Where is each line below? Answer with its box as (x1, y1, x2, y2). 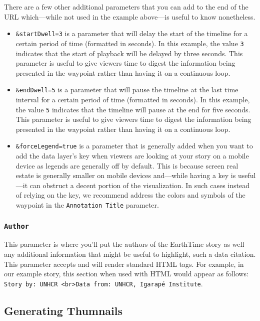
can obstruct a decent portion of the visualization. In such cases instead (29, 180, 249, 190)
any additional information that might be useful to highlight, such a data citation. (4, 249, 256, 259)
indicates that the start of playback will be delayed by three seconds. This (15, 48, 243, 58)
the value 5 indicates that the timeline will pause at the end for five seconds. (15, 104, 250, 114)
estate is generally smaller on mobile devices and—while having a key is (15, 170, 236, 181)
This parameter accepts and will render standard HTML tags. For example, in (4, 258, 244, 269)
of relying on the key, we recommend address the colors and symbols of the (15, 190, 245, 200)
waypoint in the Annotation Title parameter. (15, 200, 159, 210)
